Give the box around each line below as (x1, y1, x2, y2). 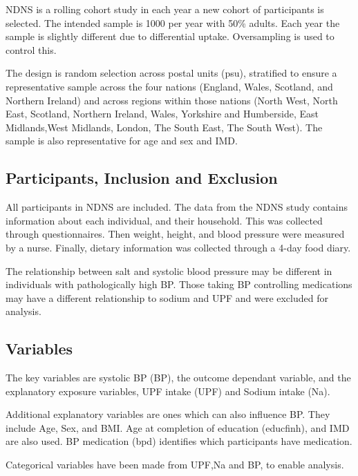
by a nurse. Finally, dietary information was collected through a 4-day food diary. (6, 240, 351, 254)
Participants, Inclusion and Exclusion (6, 167, 278, 189)
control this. (6, 42, 57, 57)
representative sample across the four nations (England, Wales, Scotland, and (6, 79, 333, 93)
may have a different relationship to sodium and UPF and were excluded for (6, 290, 328, 305)
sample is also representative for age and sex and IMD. (6, 133, 238, 148)
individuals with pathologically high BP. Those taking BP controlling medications (6, 277, 352, 292)
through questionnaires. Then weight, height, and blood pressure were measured (6, 227, 345, 241)
